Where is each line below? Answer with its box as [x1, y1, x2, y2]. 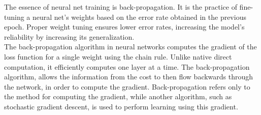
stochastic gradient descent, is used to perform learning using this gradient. [4, 101, 238, 111]
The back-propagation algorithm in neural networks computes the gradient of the [4, 41, 257, 52]
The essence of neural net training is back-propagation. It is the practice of [4, 2, 237, 12]
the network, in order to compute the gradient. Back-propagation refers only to [4, 81, 250, 92]
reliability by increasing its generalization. [4, 31, 135, 42]
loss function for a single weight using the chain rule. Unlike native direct [4, 51, 232, 62]
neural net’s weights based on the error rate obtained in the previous [32, 11, 246, 22]
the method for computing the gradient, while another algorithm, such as [4, 91, 232, 102]
